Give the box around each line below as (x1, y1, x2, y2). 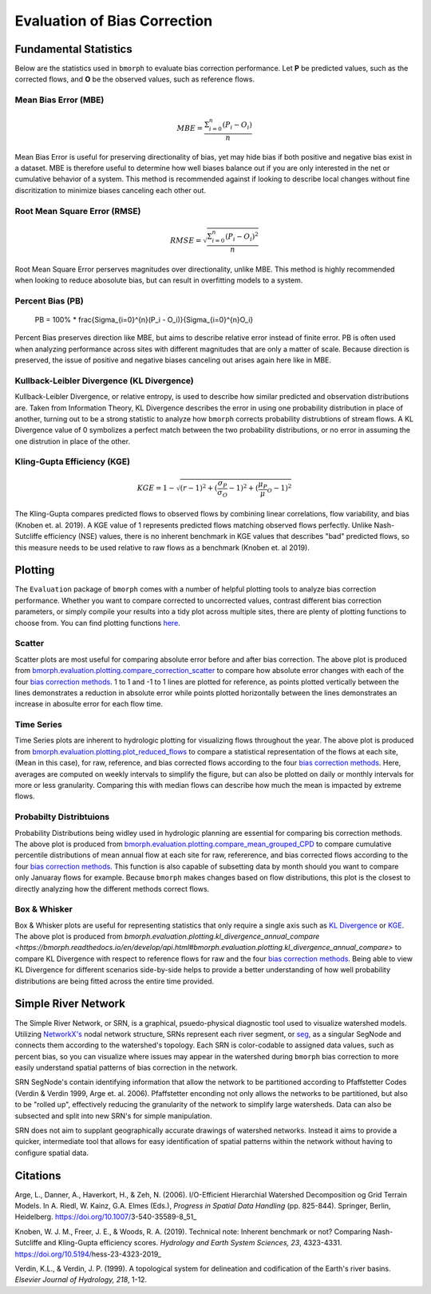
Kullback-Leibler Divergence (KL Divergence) (14, 375, 195, 386)
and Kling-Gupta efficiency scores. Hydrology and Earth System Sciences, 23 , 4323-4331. (43, 1238, 342, 1248)
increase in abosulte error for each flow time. (14, 699, 164, 709)
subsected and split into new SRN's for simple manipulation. (14, 1110, 212, 1121)
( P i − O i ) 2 (224, 231, 259, 243)
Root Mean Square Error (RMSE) (14, 205, 141, 216)
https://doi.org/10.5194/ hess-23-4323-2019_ (14, 1249, 161, 1259)
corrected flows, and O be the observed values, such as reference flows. (14, 74, 255, 84)
